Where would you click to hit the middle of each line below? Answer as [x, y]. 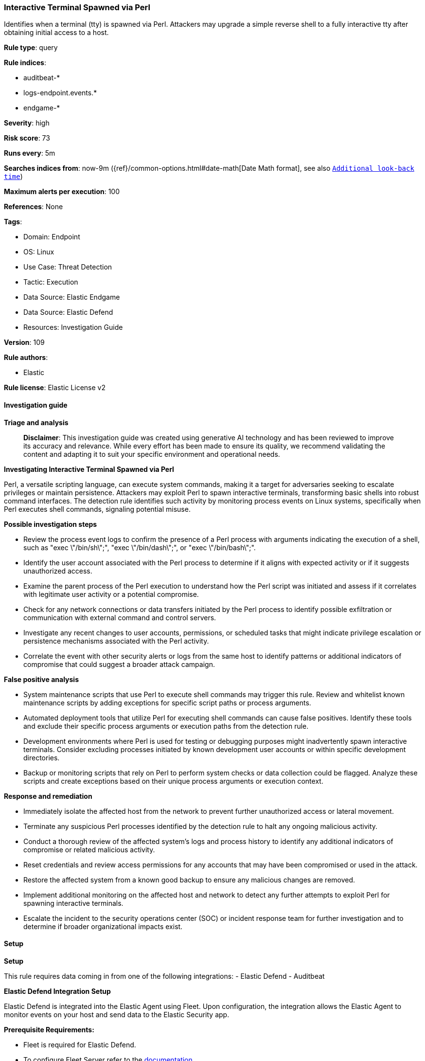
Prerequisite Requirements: [49, 1029]
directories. [42, 757]
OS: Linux [39, 252]
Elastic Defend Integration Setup [57, 991]
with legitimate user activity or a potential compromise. [111, 594]
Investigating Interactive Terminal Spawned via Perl [89, 469]
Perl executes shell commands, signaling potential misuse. [97, 509]
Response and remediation [48, 796]
